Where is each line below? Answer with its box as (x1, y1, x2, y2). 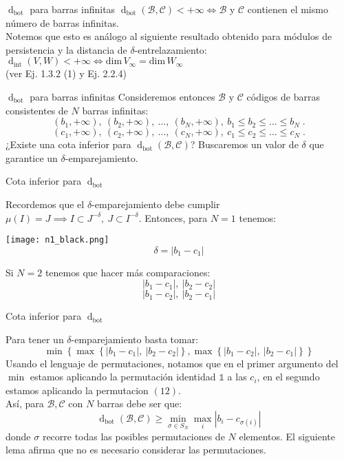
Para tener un (6, 331, 64, 346)
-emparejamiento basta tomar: (71, 331, 199, 346)
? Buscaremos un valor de (190, 137, 299, 152)
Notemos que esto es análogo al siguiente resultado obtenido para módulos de (6, 29, 332, 43)
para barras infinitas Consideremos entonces (30, 89, 215, 103)
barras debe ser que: (96, 396, 182, 411)
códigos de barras (246, 89, 320, 103)
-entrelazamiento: (134, 42, 207, 57)
